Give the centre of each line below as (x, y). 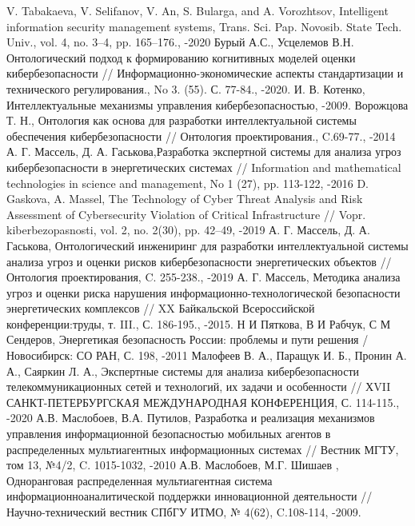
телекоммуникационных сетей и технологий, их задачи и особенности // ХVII (199, 387)
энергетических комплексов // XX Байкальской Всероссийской (161, 308)
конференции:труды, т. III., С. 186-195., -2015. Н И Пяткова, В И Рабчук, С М (199, 323)
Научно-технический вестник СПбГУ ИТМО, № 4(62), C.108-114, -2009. (184, 512)
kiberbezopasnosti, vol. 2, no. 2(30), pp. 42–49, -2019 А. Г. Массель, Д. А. (188, 230)
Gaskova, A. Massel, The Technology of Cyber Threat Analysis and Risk (185, 199)
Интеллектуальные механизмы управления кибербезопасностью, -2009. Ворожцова (207, 104)
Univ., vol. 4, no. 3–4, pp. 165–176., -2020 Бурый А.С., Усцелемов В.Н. (180, 42)
